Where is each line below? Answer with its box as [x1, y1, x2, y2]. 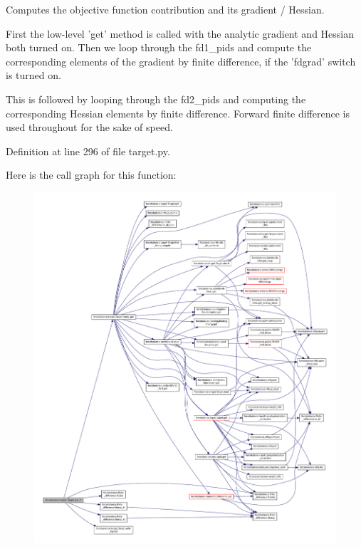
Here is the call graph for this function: [6, 167, 177, 182]
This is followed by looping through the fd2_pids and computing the [6, 91, 306, 106]
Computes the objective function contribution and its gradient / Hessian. [6, 2, 325, 16]
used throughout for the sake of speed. [6, 120, 173, 135]
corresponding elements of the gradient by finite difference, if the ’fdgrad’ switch [6, 53, 356, 68]
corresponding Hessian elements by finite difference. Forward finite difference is [6, 105, 350, 120]
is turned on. [6, 68, 61, 83]
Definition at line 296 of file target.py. [6, 143, 170, 158]
